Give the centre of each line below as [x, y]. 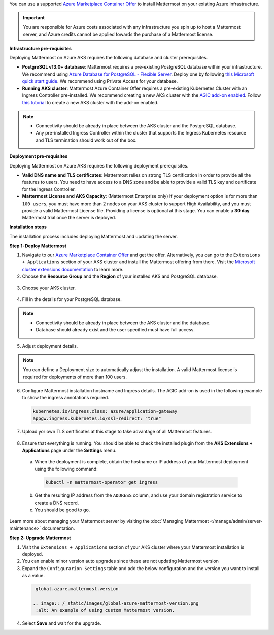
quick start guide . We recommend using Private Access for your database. [100, 81]
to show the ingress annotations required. [65, 398]
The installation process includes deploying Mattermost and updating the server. [93, 237]
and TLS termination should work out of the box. [86, 140]
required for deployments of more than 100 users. [75, 377]
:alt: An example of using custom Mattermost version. [105, 610]
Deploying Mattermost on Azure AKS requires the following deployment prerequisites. [99, 165]
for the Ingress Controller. [49, 189]
